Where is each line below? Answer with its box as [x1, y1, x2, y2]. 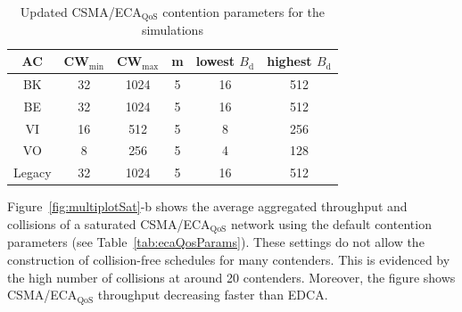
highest [267, 52, 312, 70]
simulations [141, 21, 203, 39]
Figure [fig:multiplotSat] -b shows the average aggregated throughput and [7, 197, 408, 216]
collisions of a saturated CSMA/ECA [7, 214, 210, 233]
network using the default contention [231, 214, 432, 233]
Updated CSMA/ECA [20, 3, 142, 21]
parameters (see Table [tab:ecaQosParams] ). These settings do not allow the [7, 233, 425, 251]
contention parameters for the [162, 3, 325, 21]
